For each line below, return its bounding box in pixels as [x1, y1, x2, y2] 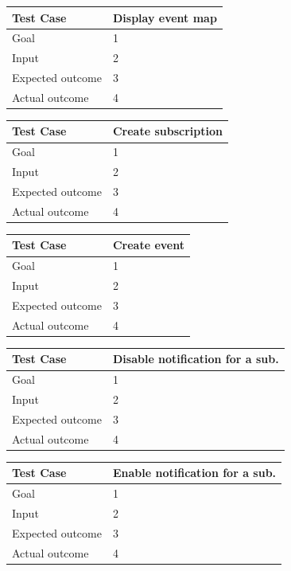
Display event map [112, 9, 217, 25]
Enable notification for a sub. [112, 464, 277, 481]
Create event [112, 237, 185, 253]
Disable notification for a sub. [112, 350, 279, 367]
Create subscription [112, 123, 223, 139]
